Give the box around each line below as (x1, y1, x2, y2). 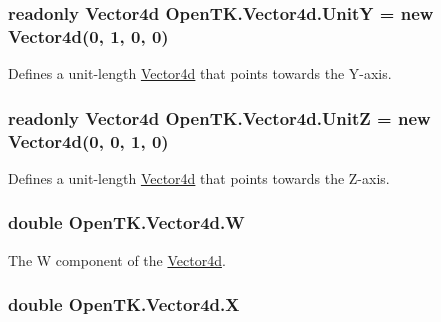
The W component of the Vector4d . (8, 249, 226, 270)
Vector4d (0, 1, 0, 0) (8, 23, 169, 48)
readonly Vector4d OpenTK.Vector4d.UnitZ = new (8, 105, 431, 130)
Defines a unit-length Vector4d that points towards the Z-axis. (8, 167, 390, 188)
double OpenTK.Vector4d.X (8, 292, 240, 317)
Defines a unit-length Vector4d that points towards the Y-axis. (8, 63, 392, 84)
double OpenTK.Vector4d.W (8, 210, 245, 235)
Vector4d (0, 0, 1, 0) (8, 128, 169, 153)
